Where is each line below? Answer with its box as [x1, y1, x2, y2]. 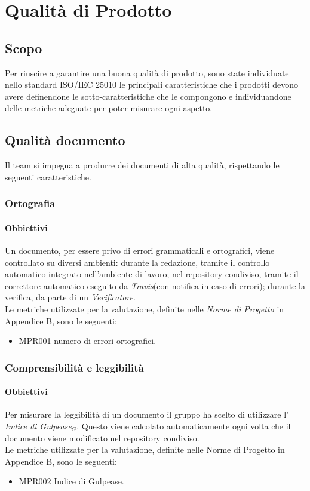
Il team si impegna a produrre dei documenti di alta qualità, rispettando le [5, 159, 280, 171]
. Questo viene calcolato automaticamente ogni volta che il [76, 419, 291, 432]
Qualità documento [5, 131, 125, 149]
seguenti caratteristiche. [5, 170, 91, 183]
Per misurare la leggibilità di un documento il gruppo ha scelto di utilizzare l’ [5, 408, 289, 421]
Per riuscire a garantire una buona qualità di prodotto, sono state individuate [5, 66, 289, 79]
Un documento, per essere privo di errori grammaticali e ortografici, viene [5, 244, 275, 256]
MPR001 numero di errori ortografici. [19, 335, 156, 347]
